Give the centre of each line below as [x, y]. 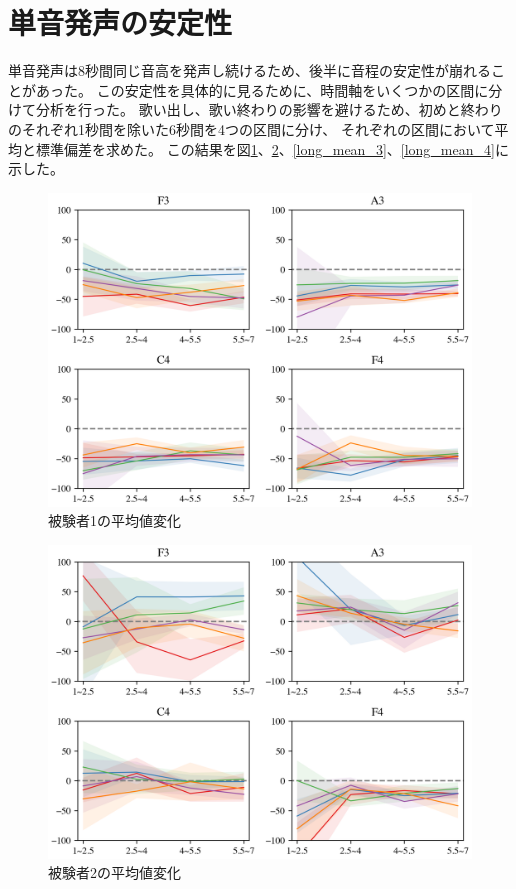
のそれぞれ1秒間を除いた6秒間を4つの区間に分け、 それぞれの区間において [251, 128]
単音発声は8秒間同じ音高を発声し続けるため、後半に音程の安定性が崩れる [249, 70]
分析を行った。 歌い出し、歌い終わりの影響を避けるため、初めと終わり [269, 109]
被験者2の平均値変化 [114, 872]
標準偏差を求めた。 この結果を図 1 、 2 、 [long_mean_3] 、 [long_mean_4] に [272, 148]
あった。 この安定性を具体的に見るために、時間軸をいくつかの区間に [262, 89]
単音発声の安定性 [120, 22]
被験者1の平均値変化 [114, 520]
